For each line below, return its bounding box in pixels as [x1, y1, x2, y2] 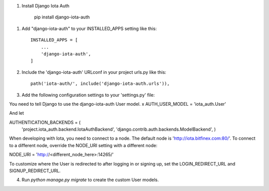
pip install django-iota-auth [34, 14, 90, 20]
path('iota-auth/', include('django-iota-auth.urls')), [30, 81, 170, 87]
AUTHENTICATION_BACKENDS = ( [9, 119, 81, 125]
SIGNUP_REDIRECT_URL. [9, 168, 61, 174]
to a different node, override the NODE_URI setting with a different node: [9, 142, 158, 148]
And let [9, 110, 24, 116]
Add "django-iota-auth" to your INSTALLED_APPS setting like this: [21, 25, 157, 31]
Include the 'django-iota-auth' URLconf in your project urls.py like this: [21, 69, 166, 75]
